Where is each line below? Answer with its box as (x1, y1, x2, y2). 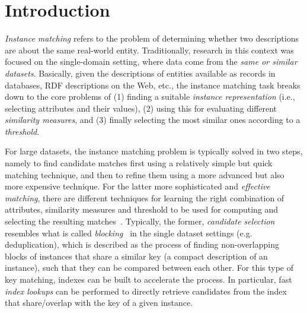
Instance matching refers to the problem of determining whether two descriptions (5, 32, 299, 45)
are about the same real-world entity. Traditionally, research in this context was (5, 43, 294, 56)
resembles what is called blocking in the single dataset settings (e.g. (5, 226, 252, 239)
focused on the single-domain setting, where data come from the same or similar (5, 55, 298, 68)
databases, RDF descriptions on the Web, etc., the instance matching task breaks (5, 78, 300, 91)
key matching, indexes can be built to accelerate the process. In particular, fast (5, 273, 292, 285)
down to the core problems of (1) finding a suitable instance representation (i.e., (5, 90, 295, 103)
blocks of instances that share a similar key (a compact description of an (5, 249, 268, 262)
